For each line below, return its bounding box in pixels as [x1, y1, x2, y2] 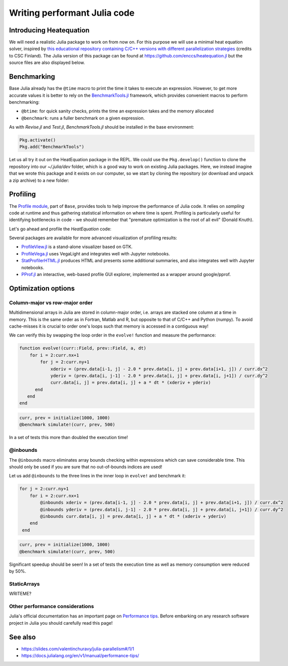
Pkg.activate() [19, 138, 56, 143]
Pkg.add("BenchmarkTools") [19, 144, 84, 150]
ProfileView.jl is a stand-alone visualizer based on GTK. [21, 244, 132, 250]
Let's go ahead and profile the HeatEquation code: [9, 226, 111, 232]
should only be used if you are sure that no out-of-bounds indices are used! [9, 464, 162, 470]
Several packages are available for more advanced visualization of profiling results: [9, 235, 178, 241]
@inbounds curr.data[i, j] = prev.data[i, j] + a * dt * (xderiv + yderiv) [40, 513, 227, 519]
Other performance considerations [9, 603, 94, 610]
